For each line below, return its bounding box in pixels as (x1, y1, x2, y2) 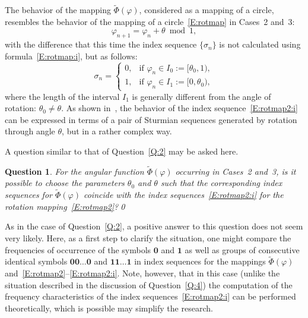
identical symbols (5, 255, 68, 267)
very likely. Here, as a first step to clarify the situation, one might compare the (5, 231, 291, 244)
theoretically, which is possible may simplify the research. (5, 301, 213, 314)
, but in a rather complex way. (62, 125, 172, 137)
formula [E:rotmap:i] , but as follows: (5, 49, 138, 62)
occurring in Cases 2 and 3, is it (175, 165, 296, 177)
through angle (5, 125, 55, 137)
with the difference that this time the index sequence (5, 38, 197, 51)
